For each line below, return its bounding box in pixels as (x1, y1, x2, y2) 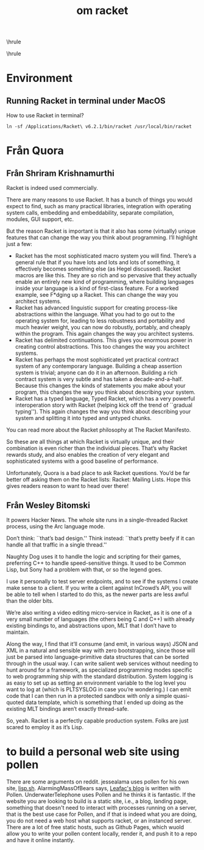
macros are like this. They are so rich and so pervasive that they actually (15, 272, 197, 279)
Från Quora (6, 144, 64, 158)
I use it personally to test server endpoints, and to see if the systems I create (6, 578, 199, 585)
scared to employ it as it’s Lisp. (6, 724, 84, 730)
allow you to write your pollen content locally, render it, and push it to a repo (6, 830, 197, 837)
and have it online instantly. (6, 836, 75, 843)
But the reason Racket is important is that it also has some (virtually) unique (6, 227, 196, 235)
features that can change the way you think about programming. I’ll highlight (6, 234, 198, 241)
